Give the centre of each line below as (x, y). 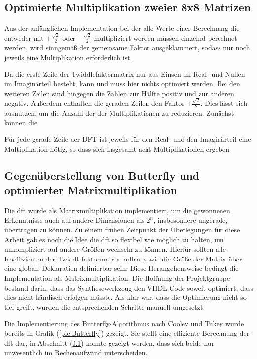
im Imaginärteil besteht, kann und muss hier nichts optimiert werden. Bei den (122, 83)
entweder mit (24, 38)
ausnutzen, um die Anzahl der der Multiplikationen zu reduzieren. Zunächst (119, 113)
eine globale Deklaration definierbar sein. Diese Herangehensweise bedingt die (122, 268)
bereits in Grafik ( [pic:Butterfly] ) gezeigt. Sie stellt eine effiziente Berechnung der (127, 333)
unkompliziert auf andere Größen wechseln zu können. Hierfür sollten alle (115, 249)
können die (21, 122)
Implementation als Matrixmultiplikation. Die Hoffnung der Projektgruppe (117, 277)
